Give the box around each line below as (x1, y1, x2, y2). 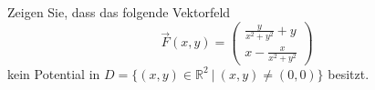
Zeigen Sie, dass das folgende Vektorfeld (7, 3, 231, 21)
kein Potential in (7, 64, 100, 83)
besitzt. (328, 64, 370, 83)
